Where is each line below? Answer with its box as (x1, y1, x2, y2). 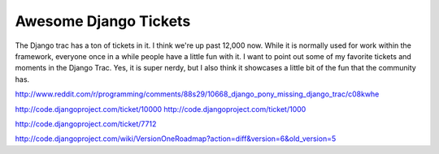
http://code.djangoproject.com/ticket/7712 (15, 118, 157, 129)
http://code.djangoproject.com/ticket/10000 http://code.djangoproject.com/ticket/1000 (15, 104, 306, 113)
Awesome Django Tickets (15, 12, 191, 30)
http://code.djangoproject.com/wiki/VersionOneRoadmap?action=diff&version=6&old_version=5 (15, 134, 337, 143)
